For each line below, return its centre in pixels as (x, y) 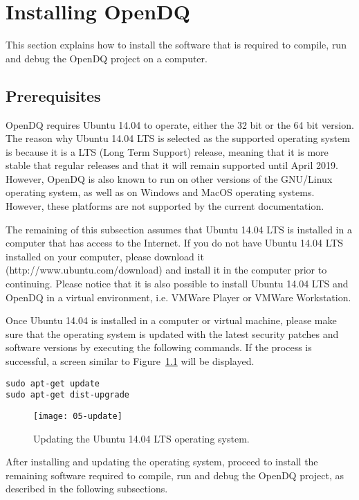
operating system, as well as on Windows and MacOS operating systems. (160, 192)
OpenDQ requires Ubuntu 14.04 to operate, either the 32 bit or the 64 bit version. (180, 124)
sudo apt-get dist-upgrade (67, 395)
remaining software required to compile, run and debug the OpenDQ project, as (175, 475)
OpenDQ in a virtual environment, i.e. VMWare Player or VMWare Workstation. (178, 297)
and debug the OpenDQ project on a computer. (107, 58)
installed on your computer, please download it (105, 256)
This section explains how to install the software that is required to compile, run (176, 45)
